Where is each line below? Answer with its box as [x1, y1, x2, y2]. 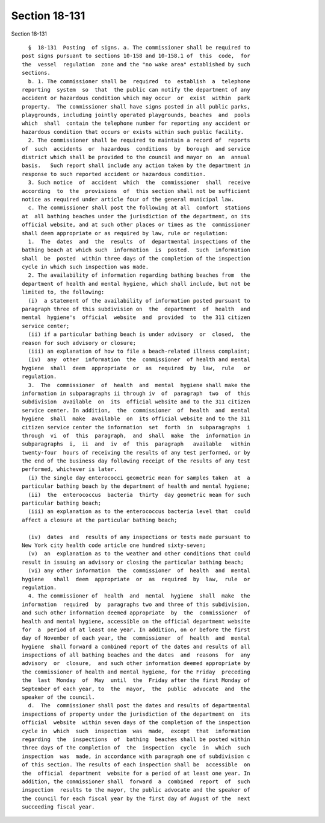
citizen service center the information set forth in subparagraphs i [22, 424, 250, 430]
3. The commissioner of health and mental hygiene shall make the [28, 382, 250, 388]
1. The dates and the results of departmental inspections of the [28, 238, 250, 245]
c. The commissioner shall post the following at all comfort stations [28, 204, 250, 211]
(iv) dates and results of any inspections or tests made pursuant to [28, 534, 250, 540]
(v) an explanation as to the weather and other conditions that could [28, 550, 250, 557]
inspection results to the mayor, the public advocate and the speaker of [22, 787, 250, 793]
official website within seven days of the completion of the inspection [22, 719, 250, 726]
